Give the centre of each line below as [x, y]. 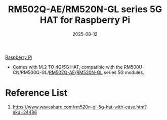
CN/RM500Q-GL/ [31, 72]
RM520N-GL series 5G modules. [110, 72]
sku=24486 [25, 112]
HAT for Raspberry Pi [85, 20]
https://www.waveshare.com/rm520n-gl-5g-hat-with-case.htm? [79, 107]
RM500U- [134, 67]
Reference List [36, 93]
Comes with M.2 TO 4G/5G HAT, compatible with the [68, 67]
